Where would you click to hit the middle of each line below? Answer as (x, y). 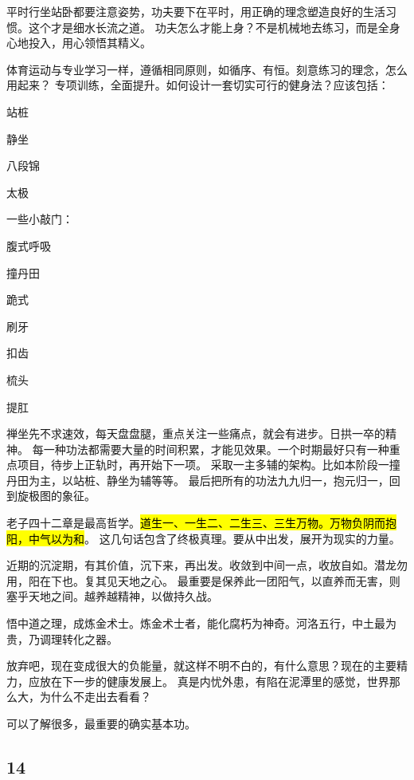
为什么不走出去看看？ (95, 697)
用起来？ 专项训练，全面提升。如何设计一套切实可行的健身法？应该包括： (198, 85)
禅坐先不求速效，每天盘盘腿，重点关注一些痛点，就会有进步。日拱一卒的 (196, 433)
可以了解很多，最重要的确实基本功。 (101, 723)
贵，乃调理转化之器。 (62, 638)
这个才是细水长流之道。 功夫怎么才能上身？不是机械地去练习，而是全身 (214, 27)
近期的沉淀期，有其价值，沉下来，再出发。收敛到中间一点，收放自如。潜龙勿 (207, 565)
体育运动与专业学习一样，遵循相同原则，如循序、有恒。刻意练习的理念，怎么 (207, 69)
